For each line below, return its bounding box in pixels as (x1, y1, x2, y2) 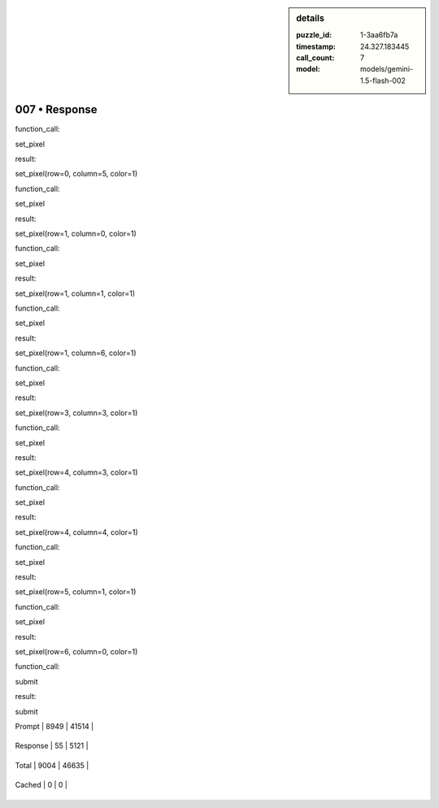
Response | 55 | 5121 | (15, 741, 89, 751)
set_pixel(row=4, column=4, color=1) (15, 527, 138, 536)
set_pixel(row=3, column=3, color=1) (15, 407, 138, 418)
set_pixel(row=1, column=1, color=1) (15, 289, 136, 298)
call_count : (296, 53, 335, 63)
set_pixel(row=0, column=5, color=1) (15, 169, 138, 179)
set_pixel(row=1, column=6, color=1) (15, 348, 137, 358)
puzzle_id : (296, 30, 333, 40)
